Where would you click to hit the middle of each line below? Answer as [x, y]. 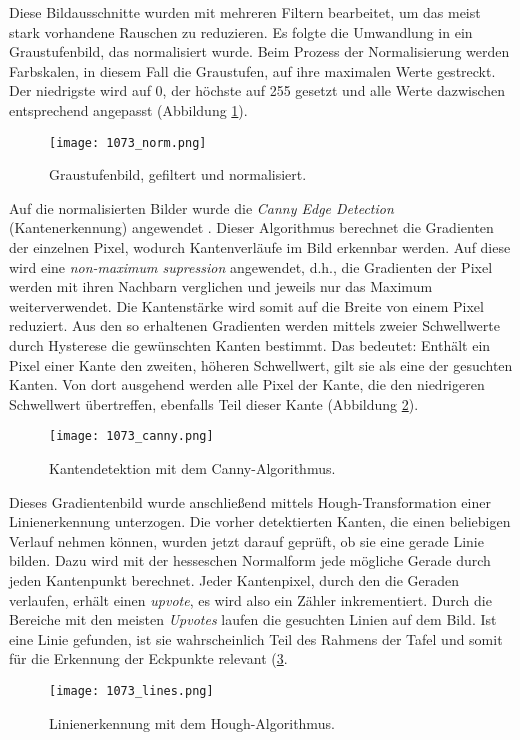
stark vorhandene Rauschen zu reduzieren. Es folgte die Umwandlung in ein [241, 31]
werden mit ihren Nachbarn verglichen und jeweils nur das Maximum [221, 286]
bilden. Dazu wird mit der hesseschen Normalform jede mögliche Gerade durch [250, 560]
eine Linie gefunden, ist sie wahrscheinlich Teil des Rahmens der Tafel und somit [256, 638]
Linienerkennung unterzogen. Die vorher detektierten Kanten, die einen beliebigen [260, 521]
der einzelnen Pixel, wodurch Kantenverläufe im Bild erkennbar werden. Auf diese [260, 247]
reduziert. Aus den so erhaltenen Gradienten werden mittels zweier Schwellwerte [254, 325]
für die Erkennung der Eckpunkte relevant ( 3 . [148, 658]
